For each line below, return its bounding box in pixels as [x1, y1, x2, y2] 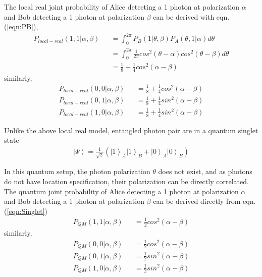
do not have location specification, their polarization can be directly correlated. [4, 176, 249, 187]
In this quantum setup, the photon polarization [4, 166, 150, 177]
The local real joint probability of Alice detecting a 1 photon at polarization [4, 2, 240, 12]
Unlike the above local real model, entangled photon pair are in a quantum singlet [4, 125, 258, 135]
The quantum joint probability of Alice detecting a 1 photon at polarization [4, 186, 239, 196]
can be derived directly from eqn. [153, 196, 256, 206]
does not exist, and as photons [158, 166, 252, 177]
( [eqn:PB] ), [4, 21, 38, 32]
